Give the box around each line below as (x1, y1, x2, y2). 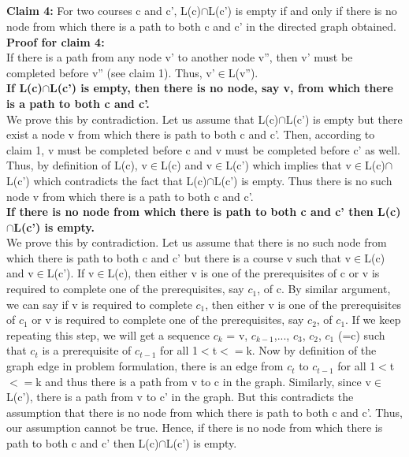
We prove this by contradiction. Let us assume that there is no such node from (6, 234, 387, 251)
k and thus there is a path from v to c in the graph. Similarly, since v (35, 373, 371, 389)
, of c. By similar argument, (257, 281, 391, 297)
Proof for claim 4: (6, 33, 105, 50)
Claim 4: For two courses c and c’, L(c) (6, 2, 201, 19)
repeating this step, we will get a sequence (6, 326, 210, 343)
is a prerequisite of (42, 342, 132, 359)
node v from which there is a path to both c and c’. (6, 188, 254, 204)
